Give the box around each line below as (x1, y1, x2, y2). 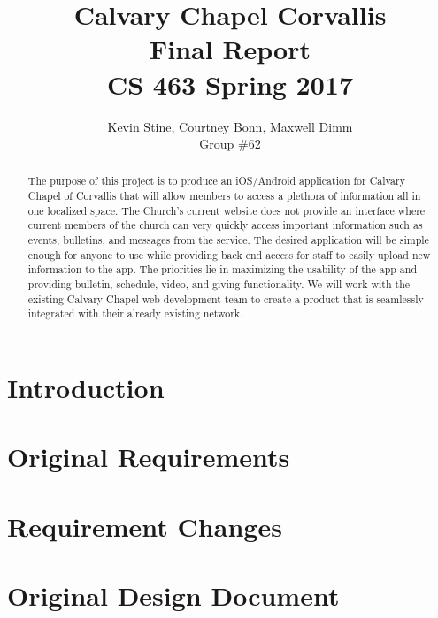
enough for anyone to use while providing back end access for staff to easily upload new (27, 247, 431, 262)
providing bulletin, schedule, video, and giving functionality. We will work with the (27, 277, 411, 292)
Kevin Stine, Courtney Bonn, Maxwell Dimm (107, 117, 353, 135)
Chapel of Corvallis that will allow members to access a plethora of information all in (27, 188, 421, 203)
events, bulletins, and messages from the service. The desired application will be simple (27, 233, 429, 248)
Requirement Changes (7, 507, 282, 544)
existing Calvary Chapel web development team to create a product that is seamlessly (27, 291, 424, 306)
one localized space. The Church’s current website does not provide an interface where (27, 202, 426, 217)
